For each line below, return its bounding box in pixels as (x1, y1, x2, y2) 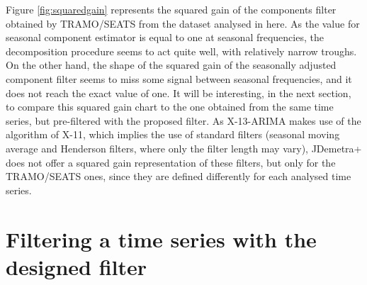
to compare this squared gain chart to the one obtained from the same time (6, 99, 334, 114)
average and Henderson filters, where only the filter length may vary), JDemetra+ (6, 140, 362, 155)
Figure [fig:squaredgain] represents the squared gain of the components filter (6, 2, 337, 16)
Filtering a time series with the (6, 224, 317, 253)
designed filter (6, 252, 147, 281)
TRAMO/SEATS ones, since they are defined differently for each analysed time (6, 169, 351, 184)
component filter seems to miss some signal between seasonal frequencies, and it (6, 71, 352, 86)
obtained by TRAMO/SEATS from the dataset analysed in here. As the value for (6, 16, 360, 30)
